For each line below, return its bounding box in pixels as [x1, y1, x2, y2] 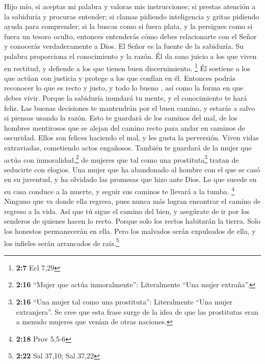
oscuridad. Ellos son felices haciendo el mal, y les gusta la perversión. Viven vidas [4, 132, 259, 143]
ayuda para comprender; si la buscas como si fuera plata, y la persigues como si [4, 21, 253, 32]
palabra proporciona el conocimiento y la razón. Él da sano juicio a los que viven [4, 50, 257, 61]
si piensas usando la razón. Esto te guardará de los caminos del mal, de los [4, 112, 237, 123]
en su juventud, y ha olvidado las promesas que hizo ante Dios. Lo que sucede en [4, 174, 257, 185]
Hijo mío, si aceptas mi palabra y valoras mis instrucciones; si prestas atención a [4, 1, 256, 11]
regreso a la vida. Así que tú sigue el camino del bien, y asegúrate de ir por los [4, 205, 250, 216]
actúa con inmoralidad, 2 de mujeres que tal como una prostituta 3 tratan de [4, 153, 239, 165]
